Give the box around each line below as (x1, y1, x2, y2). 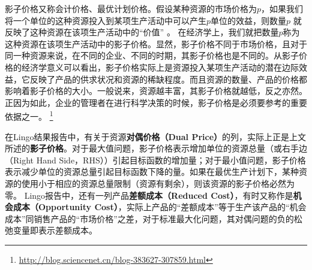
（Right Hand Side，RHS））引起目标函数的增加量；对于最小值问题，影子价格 (5, 153, 306, 166)
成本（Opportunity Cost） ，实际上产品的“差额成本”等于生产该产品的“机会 (13, 201, 307, 213)
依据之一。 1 (5, 108, 53, 122)
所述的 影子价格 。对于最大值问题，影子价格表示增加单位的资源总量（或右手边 (5, 142, 307, 154)
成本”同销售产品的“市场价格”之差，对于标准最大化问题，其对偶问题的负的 (5, 212, 294, 225)
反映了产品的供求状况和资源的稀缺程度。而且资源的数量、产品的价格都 (29, 72, 307, 85)
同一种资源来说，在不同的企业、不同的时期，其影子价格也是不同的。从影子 (5, 49, 299, 62)
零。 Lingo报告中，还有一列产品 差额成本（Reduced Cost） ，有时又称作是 (5, 189, 293, 201)
